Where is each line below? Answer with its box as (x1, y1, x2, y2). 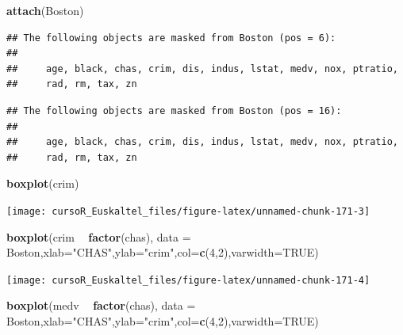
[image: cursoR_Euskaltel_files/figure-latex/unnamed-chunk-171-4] (6, 274, 370, 286)
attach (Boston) (6, 2, 84, 18)
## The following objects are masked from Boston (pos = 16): (6, 105, 342, 116)
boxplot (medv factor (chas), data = (6, 297, 196, 314)
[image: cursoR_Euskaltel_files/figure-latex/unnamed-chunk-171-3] (6, 205, 370, 217)
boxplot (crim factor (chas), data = (6, 228, 191, 245)
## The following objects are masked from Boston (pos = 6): (6, 32, 336, 44)
